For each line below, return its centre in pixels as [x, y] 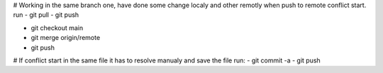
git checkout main [57, 27]
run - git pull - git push [46, 15]
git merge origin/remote [66, 38]
